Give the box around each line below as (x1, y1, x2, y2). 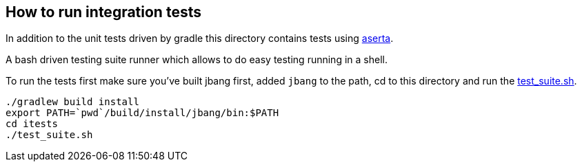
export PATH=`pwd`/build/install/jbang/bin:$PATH (6, 107, 279, 119)
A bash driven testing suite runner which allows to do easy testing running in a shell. (6, 54, 388, 66)
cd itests (6, 118, 58, 130)
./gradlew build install (6, 96, 139, 108)
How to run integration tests (6, 3, 201, 21)
